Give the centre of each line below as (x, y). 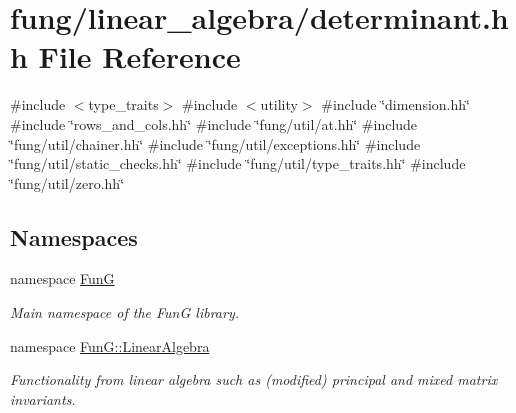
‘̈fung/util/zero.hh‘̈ (67, 182)
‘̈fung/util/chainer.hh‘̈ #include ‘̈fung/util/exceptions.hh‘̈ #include (215, 143)
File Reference (139, 56)
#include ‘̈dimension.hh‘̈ (395, 104)
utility (279, 104)
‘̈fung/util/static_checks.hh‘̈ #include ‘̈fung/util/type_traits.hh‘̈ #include (238, 163)
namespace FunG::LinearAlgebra (110, 345)
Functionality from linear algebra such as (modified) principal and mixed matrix (254, 379)
